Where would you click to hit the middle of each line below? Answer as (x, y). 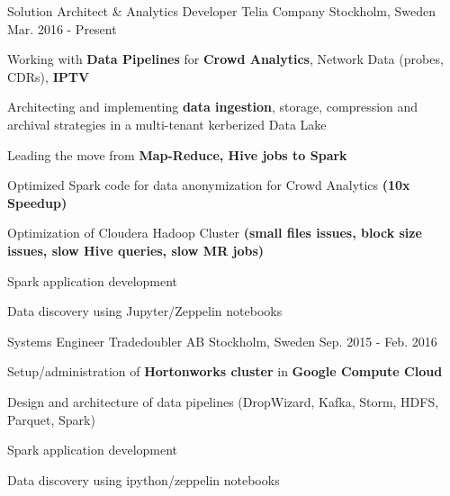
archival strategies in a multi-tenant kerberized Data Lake (167, 124)
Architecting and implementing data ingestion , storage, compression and (213, 107)
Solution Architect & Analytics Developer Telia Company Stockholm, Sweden (222, 11)
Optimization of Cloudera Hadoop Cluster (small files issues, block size (215, 233)
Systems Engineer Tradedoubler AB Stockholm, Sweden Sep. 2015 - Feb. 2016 (222, 341)
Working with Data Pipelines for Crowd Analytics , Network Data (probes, (225, 59)
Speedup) (37, 202)
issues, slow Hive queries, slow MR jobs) (136, 250)
